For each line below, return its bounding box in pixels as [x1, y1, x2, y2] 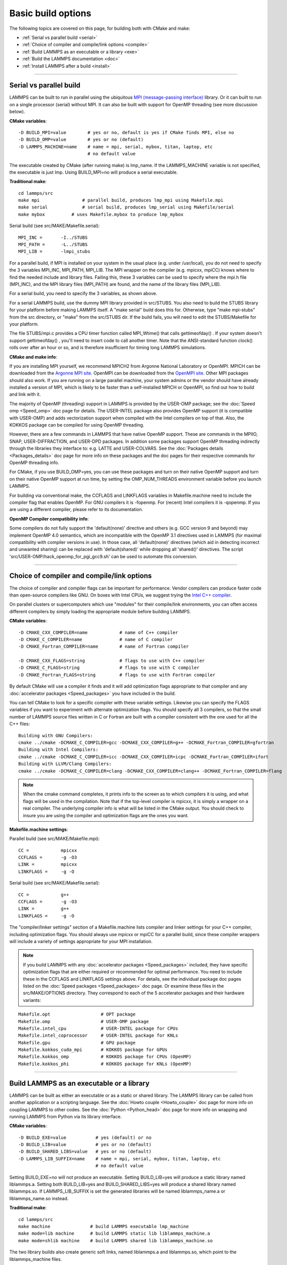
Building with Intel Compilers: [18, 747, 99, 752]
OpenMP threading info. [9, 459, 59, 466]
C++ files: [9, 721, 30, 727]
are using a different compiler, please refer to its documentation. [9, 507, 143, 513]
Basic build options [9, 8, 91, 19]
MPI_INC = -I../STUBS [18, 234, 88, 240]
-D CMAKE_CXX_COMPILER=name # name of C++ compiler [18, 629, 178, 635]
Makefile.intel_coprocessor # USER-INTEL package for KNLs [18, 1033, 178, 1038]
